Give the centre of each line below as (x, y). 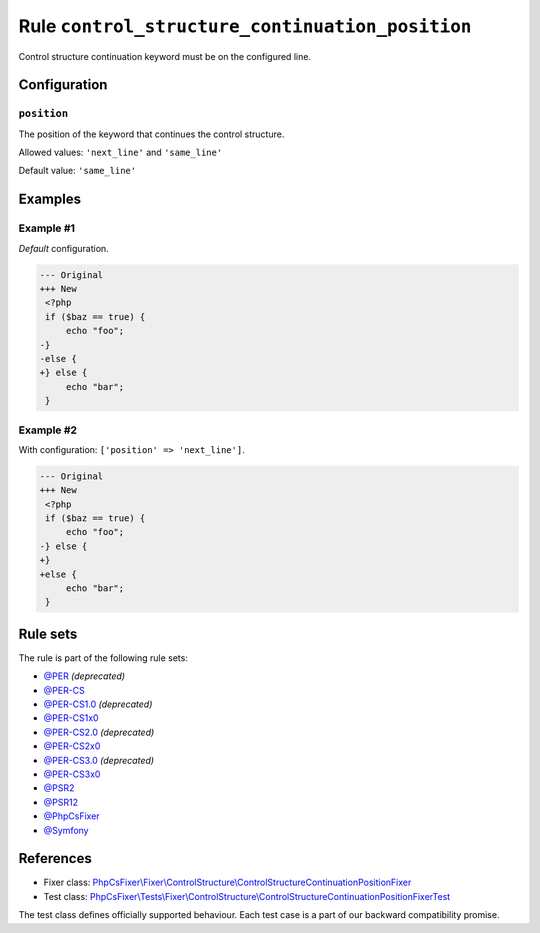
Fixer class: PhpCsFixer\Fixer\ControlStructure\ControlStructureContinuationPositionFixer (227, 882)
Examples (50, 199)
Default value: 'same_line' (77, 171)
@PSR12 (61, 802)
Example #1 (46, 228)
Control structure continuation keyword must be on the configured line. (165, 56)
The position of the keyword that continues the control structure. (151, 134)
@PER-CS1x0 (71, 718)
